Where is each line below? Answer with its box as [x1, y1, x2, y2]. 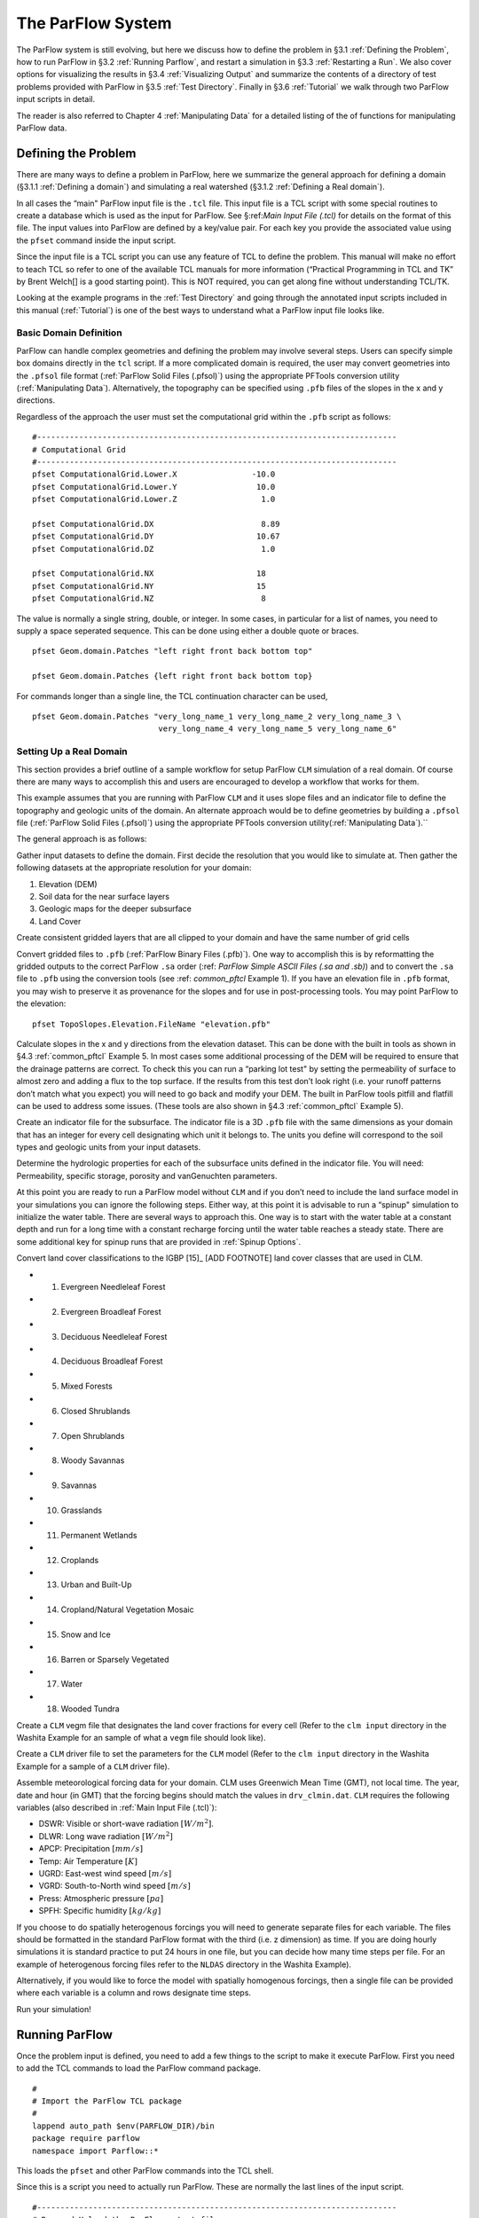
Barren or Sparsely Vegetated [60, 1654, 169, 1664]
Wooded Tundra [60, 1703, 120, 1714]
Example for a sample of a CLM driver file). [16, 1761, 170, 1772]
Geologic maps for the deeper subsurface [38, 903, 192, 914]
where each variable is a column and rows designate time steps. [16, 1987, 252, 1998]
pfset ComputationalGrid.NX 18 [32, 569, 266, 578]
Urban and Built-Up [60, 1579, 132, 1590]
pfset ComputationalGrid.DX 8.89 [32, 519, 280, 529]
